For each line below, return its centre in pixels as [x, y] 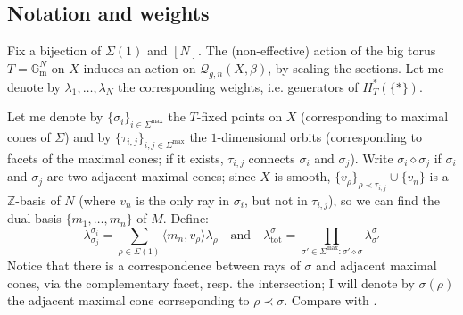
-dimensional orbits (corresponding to [319, 136]
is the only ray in [183, 199]
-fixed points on [240, 116]
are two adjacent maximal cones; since [151, 176]
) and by [88, 136]
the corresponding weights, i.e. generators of [238, 86]
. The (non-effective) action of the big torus [317, 50]
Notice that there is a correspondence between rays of [154, 265]
